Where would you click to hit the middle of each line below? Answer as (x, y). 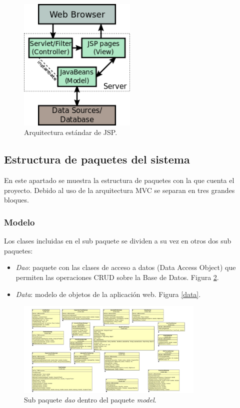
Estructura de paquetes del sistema (97, 159)
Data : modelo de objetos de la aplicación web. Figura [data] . (108, 294)
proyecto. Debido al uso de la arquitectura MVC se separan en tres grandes (119, 190)
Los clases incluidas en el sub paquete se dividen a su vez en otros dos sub (118, 241)
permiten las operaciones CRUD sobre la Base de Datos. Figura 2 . (117, 277)
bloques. (16, 200)
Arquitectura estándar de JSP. (71, 132)
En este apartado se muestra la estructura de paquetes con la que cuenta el (119, 180)
